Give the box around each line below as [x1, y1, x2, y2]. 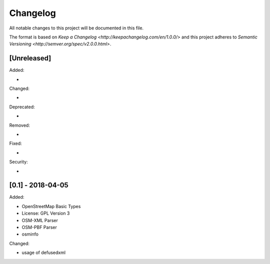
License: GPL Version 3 [21, 210, 70, 217]
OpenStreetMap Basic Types [21, 203, 81, 209]
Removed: [9, 122, 30, 128]
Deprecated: [9, 104, 35, 110]
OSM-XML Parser [21, 217, 58, 223]
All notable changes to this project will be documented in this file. [9, 25, 144, 31]
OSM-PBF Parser [21, 225, 57, 230]
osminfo [21, 231, 38, 237]
